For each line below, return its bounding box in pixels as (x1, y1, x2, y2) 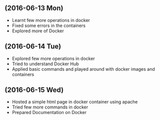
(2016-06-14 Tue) (5, 42, 61, 51)
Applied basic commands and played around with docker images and (12, 66, 155, 72)
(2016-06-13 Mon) (5, 4, 64, 12)
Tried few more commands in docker (12, 104, 88, 110)
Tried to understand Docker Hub (12, 61, 79, 67)
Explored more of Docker (12, 27, 64, 34)
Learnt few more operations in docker (12, 17, 90, 23)
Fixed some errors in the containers (12, 22, 86, 28)
